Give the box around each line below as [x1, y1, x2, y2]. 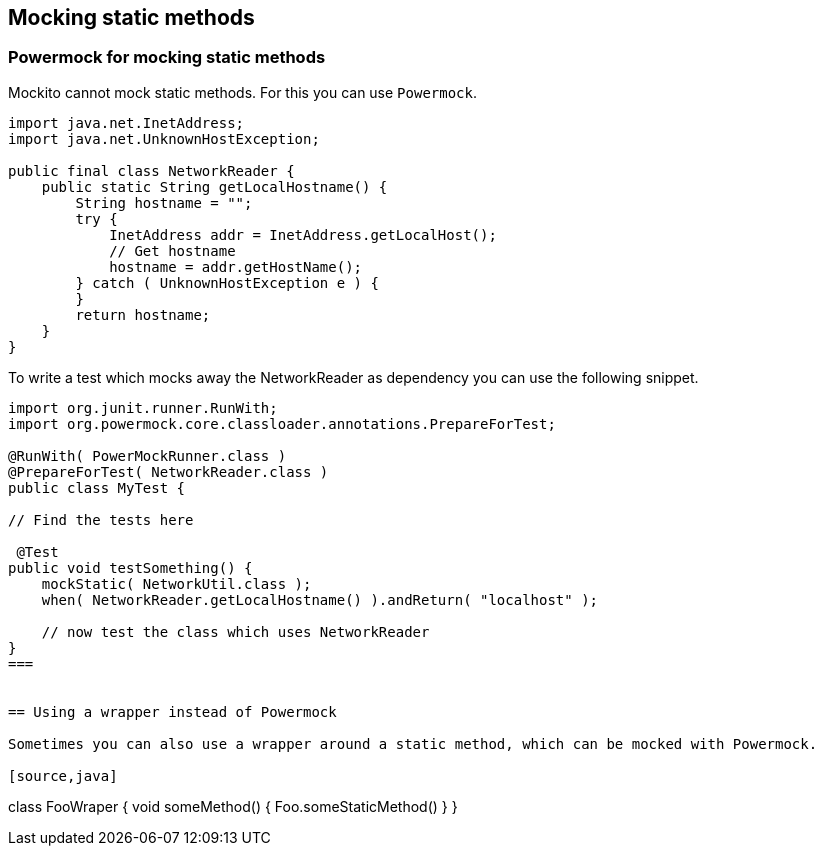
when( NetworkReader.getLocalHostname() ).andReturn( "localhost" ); [41, 591, 599, 608]
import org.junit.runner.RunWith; [8, 399, 278, 416]
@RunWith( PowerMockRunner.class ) [8, 447, 287, 464]
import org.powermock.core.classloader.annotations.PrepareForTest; [8, 415, 556, 432]
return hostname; [75, 306, 211, 323]
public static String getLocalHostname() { [41, 178, 388, 195]
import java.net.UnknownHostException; [8, 130, 320, 147]
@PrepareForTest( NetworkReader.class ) [8, 463, 329, 480]
